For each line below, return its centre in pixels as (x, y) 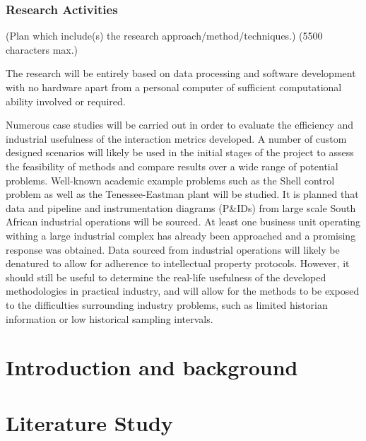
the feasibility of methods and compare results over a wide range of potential (172, 166)
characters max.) (42, 49)
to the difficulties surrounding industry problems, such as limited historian (167, 304)
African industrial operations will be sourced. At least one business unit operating (183, 222)
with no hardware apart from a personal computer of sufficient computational (174, 87)
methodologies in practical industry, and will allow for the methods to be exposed (183, 291)
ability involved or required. (66, 101)
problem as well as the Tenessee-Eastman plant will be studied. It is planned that (182, 194)
